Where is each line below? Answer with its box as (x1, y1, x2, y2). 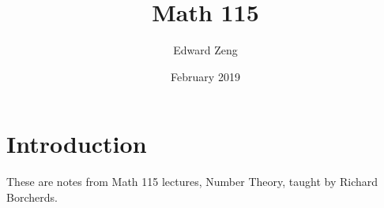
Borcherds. (6, 188, 58, 205)
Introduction (6, 128, 147, 160)
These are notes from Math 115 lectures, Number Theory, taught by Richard (6, 173, 378, 190)
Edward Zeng (173, 42, 238, 58)
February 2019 (171, 68, 240, 84)
